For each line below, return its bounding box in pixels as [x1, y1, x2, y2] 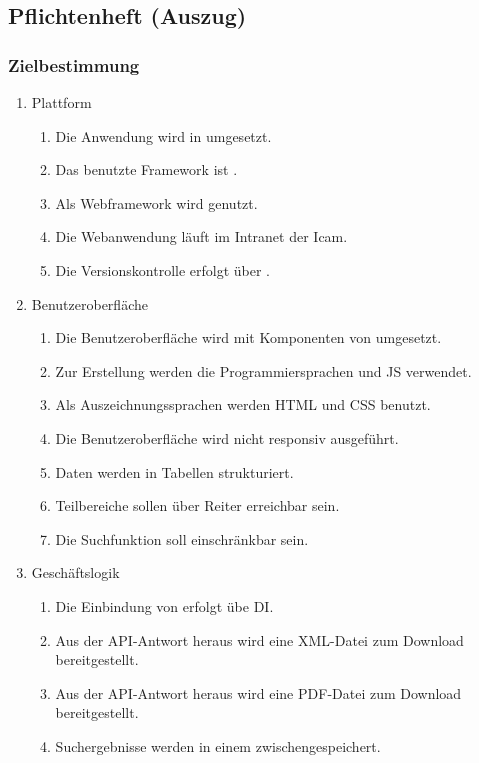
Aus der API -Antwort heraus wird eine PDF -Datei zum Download [55, 682, 462, 703]
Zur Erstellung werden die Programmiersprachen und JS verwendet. [55, 360, 472, 381]
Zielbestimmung [8, 52, 140, 77]
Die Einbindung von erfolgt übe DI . [55, 595, 274, 616]
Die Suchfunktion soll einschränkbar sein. [55, 528, 309, 549]
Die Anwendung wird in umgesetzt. [55, 125, 272, 146]
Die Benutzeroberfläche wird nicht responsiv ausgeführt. [55, 427, 399, 448]
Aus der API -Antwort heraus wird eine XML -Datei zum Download [55, 629, 464, 650]
